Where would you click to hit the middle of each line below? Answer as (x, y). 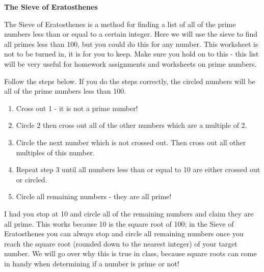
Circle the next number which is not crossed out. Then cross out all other (131, 142)
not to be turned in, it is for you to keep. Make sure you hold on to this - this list (131, 54)
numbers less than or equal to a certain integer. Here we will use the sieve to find (131, 34)
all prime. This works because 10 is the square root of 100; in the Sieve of (119, 223)
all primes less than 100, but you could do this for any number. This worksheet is (131, 44)
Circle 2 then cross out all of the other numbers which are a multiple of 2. (131, 125)
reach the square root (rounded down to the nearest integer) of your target (121, 243)
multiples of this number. (55, 152)
